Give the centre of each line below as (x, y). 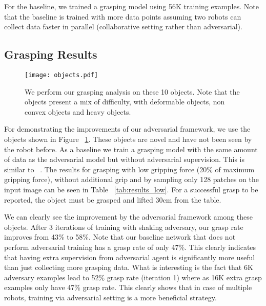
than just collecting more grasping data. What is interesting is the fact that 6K (129, 267)
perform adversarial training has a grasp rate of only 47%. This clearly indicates (130, 247)
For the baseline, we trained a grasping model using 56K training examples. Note (131, 6)
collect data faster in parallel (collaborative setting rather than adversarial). (123, 26)
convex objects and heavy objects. (78, 111)
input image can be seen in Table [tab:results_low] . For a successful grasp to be (131, 189)
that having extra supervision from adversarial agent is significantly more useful (130, 257)
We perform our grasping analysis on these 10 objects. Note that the (132, 91)
